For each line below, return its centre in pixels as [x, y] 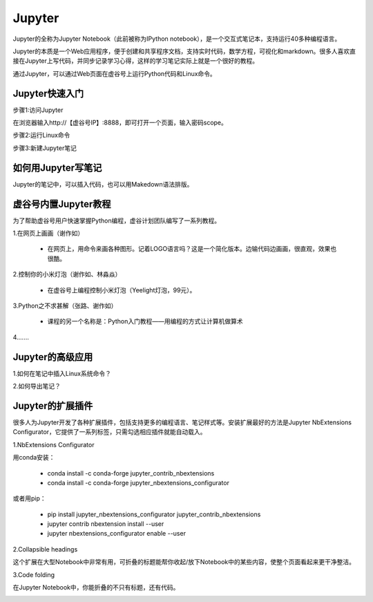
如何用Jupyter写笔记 [57, 168]
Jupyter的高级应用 [53, 357]
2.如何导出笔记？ [37, 386]
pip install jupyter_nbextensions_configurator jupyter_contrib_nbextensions [154, 514]
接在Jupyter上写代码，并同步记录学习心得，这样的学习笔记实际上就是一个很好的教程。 [136, 61]
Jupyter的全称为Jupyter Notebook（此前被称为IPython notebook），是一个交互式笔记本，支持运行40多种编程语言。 [177, 39]
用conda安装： [34, 458]
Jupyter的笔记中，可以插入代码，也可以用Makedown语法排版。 [103, 184]
